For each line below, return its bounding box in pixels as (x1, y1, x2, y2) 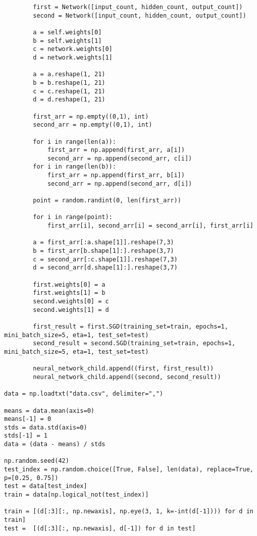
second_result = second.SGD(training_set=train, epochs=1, (33, 340, 236, 347)
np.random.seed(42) (4, 457, 69, 465)
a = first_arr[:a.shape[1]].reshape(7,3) (33, 239, 174, 246)
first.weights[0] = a (33, 281, 106, 288)
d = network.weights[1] (33, 53, 113, 61)
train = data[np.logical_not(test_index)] (4, 491, 149, 499)
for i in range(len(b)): (33, 163, 116, 171)
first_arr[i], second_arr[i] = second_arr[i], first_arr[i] (47, 222, 253, 230)
